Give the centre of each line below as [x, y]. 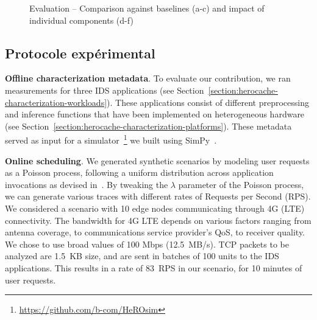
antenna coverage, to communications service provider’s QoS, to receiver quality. [155, 232]
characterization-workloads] [56, 102]
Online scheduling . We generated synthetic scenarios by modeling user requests [157, 160]
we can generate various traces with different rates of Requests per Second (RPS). [158, 196]
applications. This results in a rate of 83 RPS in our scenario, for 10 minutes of [154, 267]
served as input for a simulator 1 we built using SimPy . [111, 139]
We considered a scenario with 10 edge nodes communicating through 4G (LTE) [155, 208]
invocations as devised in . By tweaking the [87, 184]
